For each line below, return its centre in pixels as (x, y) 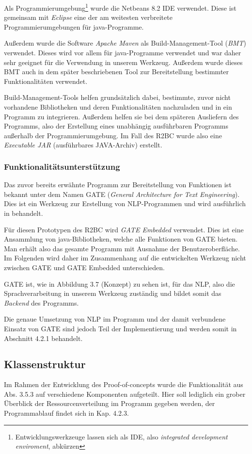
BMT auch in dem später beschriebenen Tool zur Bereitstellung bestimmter (117, 72)
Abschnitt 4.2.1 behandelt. (43, 338)
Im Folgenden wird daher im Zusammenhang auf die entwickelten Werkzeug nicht (125, 258)
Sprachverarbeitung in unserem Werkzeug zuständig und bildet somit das (113, 293)
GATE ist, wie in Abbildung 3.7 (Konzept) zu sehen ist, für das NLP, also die (119, 284)
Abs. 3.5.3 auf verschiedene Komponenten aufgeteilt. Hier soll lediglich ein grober (125, 394)
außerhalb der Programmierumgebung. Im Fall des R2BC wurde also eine (113, 135)
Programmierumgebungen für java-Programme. (74, 26)
